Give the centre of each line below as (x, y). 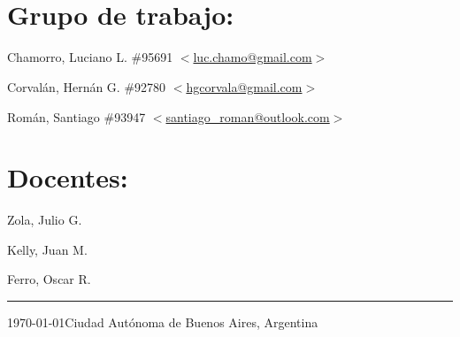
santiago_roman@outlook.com (248, 116)
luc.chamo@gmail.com (253, 57)
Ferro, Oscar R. (49, 279)
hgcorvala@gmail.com (244, 86)
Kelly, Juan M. (47, 249)
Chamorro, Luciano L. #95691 (90, 57)
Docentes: (68, 177)
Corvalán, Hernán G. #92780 (87, 86)
